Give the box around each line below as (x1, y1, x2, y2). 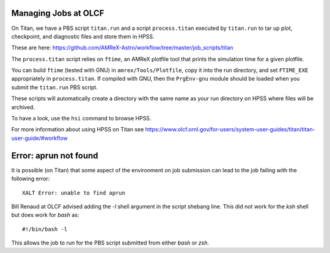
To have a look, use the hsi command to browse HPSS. (11, 115, 152, 122)
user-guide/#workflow (11, 134, 68, 142)
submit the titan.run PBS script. (11, 83, 98, 91)
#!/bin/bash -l (22, 226, 68, 232)
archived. (11, 103, 35, 111)
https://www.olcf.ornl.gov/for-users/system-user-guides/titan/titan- (145, 126, 315, 133)
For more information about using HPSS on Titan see (11, 126, 144, 133)
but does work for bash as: (11, 211, 79, 219)
